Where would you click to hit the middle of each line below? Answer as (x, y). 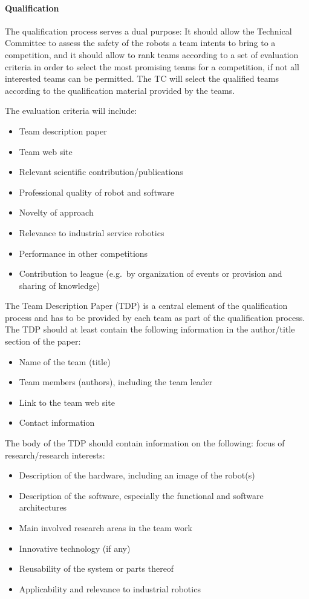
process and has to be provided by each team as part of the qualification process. (155, 317)
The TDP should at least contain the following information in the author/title (150, 329)
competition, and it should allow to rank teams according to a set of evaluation (152, 54)
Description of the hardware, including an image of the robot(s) (137, 475)
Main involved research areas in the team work (106, 528)
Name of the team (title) (65, 361)
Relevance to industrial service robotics (92, 232)
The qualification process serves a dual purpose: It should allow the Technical (148, 31)
